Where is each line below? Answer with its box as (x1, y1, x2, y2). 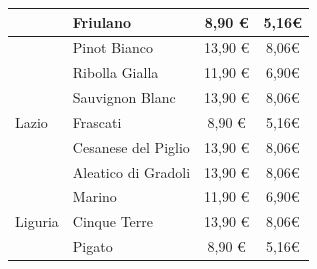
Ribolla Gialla (72, 62, 159, 83)
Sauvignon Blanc (72, 87, 176, 108)
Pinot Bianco (72, 37, 153, 58)
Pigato (72, 236, 113, 257)
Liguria (15, 211, 59, 232)
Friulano (72, 11, 131, 32)
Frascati (72, 111, 122, 132)
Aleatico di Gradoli (72, 161, 191, 182)
